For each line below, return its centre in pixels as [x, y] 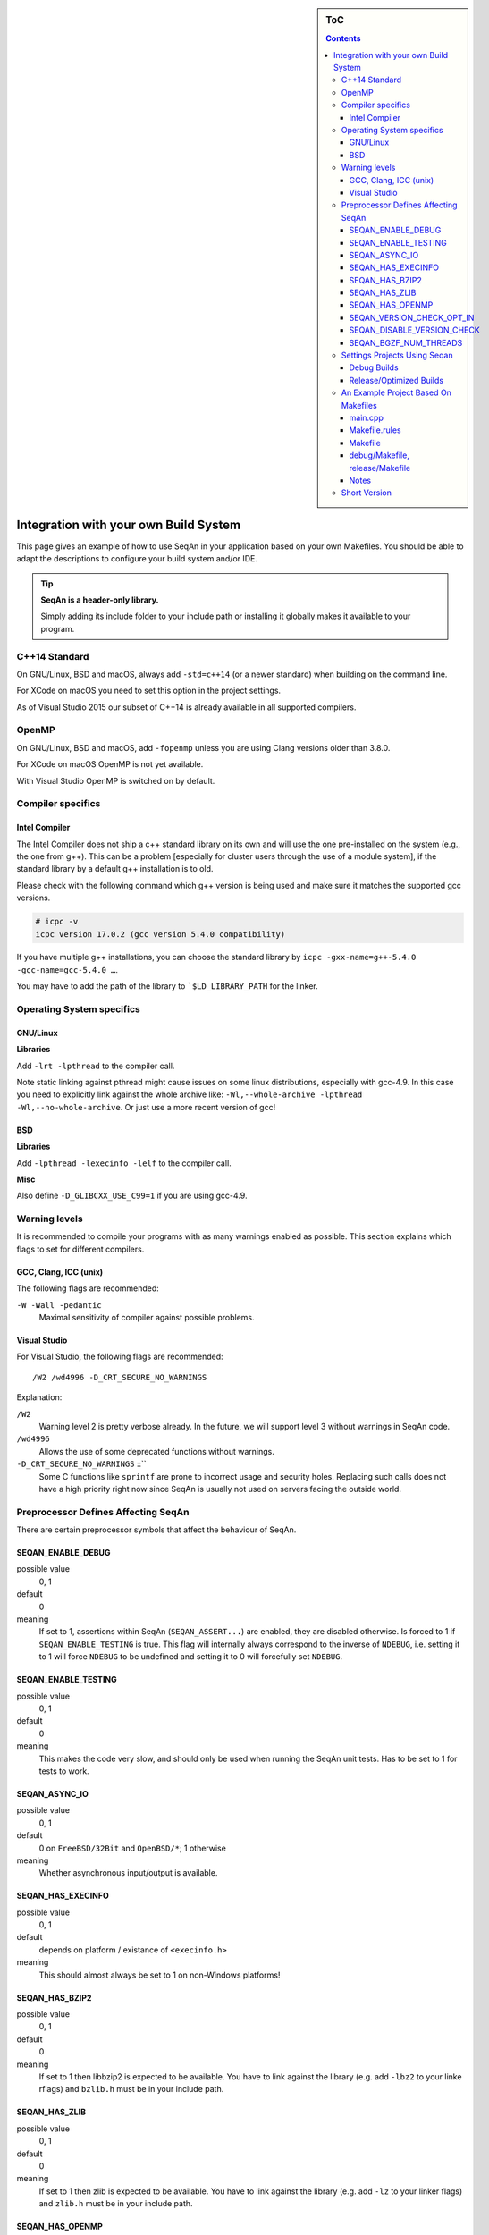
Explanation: [39, 1397]
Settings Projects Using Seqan [397, 355]
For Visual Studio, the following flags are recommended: [120, 1357]
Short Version [367, 493]
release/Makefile [380, 468]
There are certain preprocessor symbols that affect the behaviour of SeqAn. [156, 1530]
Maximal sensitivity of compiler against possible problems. [147, 1318]
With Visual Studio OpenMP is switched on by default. [116, 780]
